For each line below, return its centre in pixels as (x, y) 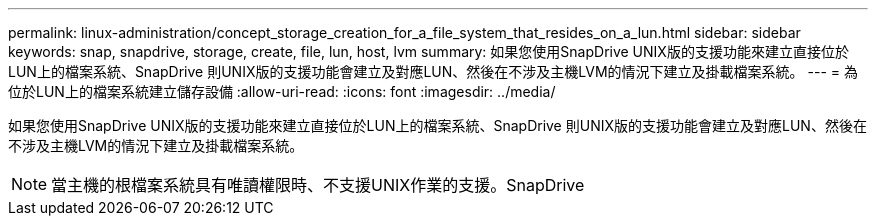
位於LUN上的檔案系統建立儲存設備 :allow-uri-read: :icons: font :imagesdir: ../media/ (282, 91)
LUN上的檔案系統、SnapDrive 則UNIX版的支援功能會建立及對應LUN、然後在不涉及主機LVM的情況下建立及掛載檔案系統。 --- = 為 (433, 71)
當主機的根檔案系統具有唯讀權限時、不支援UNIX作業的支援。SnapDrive (318, 185)
